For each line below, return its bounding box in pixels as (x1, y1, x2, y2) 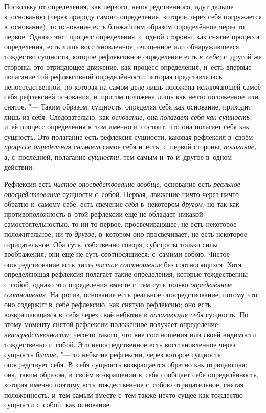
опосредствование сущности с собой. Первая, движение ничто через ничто (4, 188, 239, 199)
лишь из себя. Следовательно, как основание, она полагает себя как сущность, (4, 111, 252, 122)
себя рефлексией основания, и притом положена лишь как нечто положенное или (4, 91, 258, 102)
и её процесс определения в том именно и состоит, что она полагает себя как (4, 121, 250, 132)
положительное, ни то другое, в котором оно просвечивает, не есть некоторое (4, 229, 247, 240)
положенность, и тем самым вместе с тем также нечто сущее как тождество (4, 389, 243, 400)
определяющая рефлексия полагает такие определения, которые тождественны (4, 269, 248, 279)
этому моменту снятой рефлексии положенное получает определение (4, 319, 218, 330)
